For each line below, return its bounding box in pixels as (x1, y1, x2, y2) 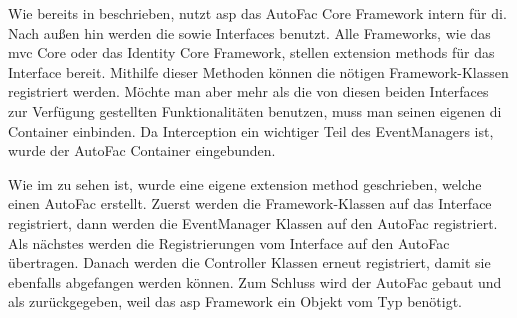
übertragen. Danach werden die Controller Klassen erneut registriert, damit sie (8, 252, 491, 273)
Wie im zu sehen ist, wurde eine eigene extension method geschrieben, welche (8, 173, 482, 194)
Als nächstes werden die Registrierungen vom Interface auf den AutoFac (8, 232, 450, 253)
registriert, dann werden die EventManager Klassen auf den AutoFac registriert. (8, 212, 498, 233)
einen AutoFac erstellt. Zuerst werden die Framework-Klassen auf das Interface (8, 193, 492, 214)
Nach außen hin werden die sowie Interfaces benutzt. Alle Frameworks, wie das (8, 22, 491, 43)
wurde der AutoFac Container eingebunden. (8, 140, 276, 161)
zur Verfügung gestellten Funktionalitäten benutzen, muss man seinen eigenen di (8, 100, 502, 121)
